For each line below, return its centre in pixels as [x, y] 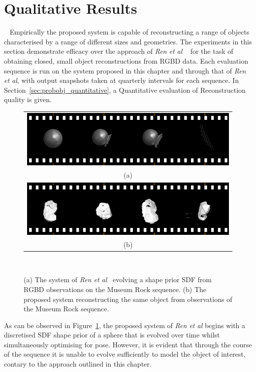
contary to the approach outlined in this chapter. [78, 364]
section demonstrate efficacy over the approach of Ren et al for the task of [119, 51]
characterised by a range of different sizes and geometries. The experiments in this [128, 41]
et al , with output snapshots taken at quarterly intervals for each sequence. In [121, 80]
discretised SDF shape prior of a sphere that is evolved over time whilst [112, 335]
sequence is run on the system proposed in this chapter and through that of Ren [125, 70]
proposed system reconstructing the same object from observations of [128, 299]
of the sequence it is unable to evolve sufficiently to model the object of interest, [125, 354]
